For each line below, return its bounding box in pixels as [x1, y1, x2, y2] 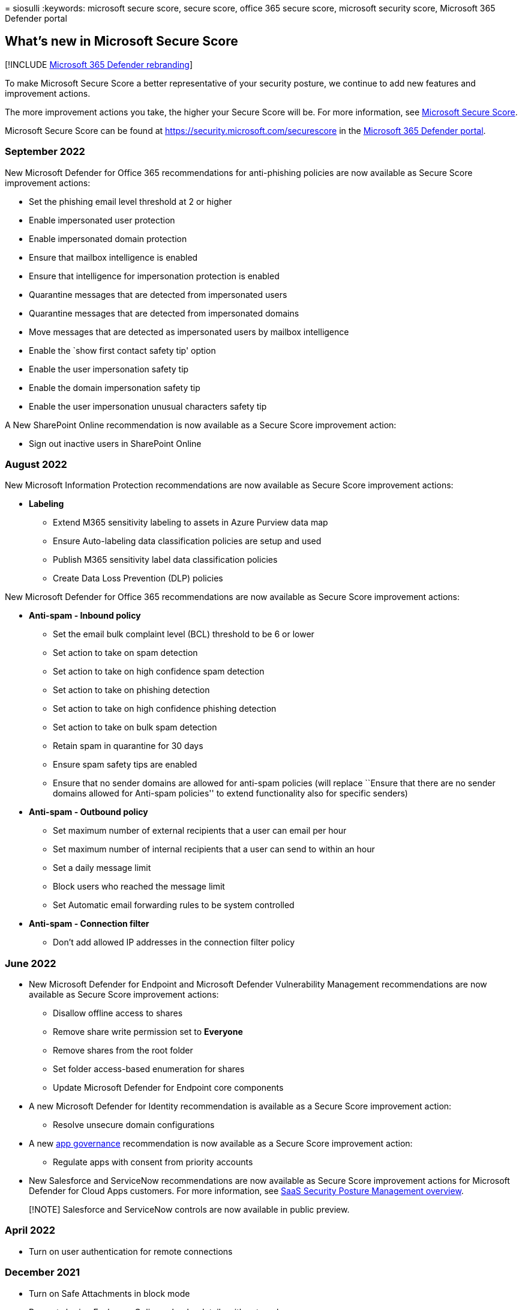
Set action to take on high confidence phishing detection [53, 703, 277, 714]
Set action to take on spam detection [53, 647, 198, 658]
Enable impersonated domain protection [29, 233, 187, 244]
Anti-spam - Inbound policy [29, 610, 141, 621]
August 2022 [5, 458, 67, 470]
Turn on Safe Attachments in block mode [29, 1288, 190, 1299]
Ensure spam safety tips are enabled [53, 759, 197, 770]
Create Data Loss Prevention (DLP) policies [53, 573, 223, 584]
